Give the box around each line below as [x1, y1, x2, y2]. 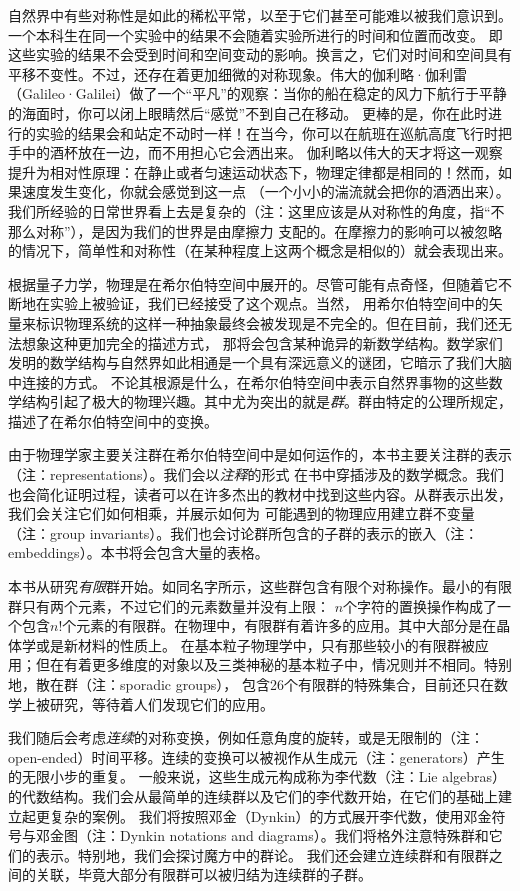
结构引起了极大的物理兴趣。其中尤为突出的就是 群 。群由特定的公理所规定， [21, 391, 512, 412]
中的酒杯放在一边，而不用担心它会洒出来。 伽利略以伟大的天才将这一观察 [21, 142, 503, 163]
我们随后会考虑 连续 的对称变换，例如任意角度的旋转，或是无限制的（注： [8, 727, 484, 748]
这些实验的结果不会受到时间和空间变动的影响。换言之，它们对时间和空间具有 [8, 44, 512, 65]
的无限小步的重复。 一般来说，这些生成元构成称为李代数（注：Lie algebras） [8, 766, 507, 787]
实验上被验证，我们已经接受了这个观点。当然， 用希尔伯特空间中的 [49, 293, 489, 314]
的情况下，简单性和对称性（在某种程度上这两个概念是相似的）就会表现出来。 [8, 240, 512, 261]
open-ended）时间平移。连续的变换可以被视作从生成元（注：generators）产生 [8, 746, 505, 767]
